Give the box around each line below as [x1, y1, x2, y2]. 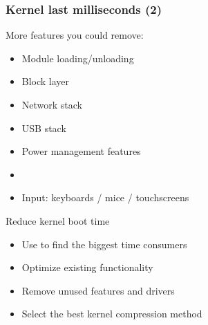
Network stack [21, 98, 83, 111]
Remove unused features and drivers [21, 283, 175, 297]
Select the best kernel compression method [21, 306, 202, 321]
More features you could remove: [6, 28, 144, 42]
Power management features [21, 144, 141, 158]
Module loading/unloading [21, 50, 134, 65]
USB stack [21, 120, 66, 135]
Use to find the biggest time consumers [21, 236, 187, 251]
